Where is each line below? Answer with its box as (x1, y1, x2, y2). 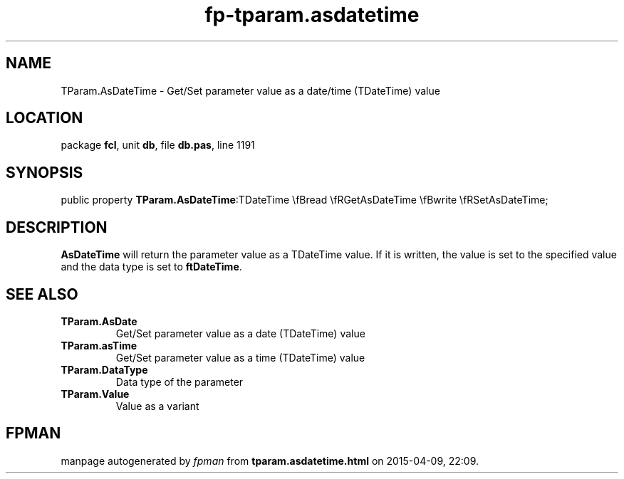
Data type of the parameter (115, 375, 244, 388)
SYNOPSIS (6, 163, 83, 181)
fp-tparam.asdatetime (204, 3, 420, 27)
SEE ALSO (6, 285, 78, 303)
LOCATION (6, 109, 83, 127)
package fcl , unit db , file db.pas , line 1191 (61, 139, 255, 152)
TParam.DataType (61, 363, 148, 376)
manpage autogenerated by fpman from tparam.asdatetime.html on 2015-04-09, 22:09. (61, 454, 479, 467)
